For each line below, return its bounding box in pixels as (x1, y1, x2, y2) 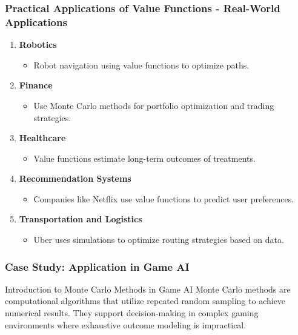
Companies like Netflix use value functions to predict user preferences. (33, 192, 294, 205)
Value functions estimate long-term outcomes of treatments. (33, 151, 256, 164)
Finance (19, 79, 53, 91)
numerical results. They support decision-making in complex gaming (5, 307, 259, 319)
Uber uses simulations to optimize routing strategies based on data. (33, 233, 284, 246)
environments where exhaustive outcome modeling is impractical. (5, 318, 247, 331)
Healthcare (19, 131, 66, 144)
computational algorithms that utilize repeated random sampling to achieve (5, 294, 286, 307)
